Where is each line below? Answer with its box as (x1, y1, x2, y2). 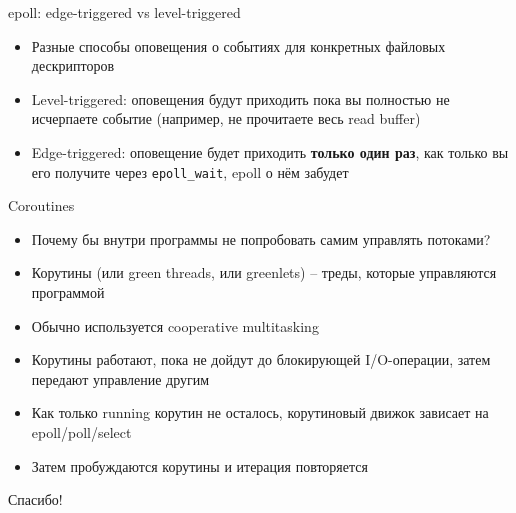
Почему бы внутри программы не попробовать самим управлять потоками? (31, 228, 491, 249)
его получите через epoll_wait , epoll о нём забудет (31, 161, 349, 182)
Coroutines (8, 195, 75, 216)
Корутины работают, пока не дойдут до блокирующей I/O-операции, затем (31, 349, 491, 370)
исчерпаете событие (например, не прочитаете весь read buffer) (31, 108, 421, 129)
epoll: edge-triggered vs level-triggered (8, 2, 241, 22)
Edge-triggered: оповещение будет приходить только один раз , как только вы (31, 141, 509, 162)
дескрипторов (31, 55, 115, 76)
